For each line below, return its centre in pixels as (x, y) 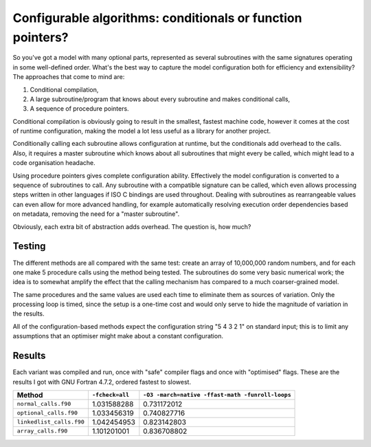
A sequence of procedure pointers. (80, 109)
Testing (29, 247)
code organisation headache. (54, 163)
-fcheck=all (111, 395)
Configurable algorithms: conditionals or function (157, 18)
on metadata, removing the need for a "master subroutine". (96, 214)
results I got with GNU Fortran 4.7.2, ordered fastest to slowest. (102, 382)
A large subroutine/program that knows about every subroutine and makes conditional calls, (160, 99)
